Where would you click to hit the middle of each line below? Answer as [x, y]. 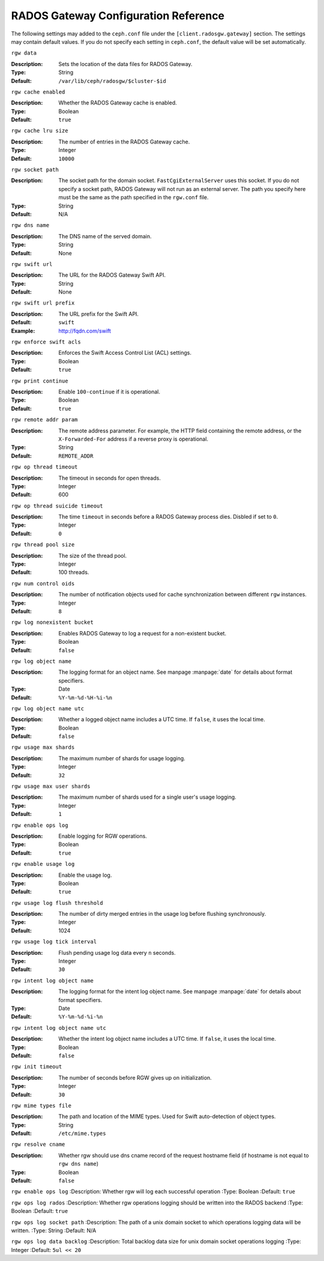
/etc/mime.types [82, 1134]
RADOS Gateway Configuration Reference [118, 16]
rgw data [24, 53]
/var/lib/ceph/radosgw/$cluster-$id [112, 81]
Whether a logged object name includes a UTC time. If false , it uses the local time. [162, 719]
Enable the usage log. [85, 875]
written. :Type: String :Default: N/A [54, 1230]
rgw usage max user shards [51, 786]
